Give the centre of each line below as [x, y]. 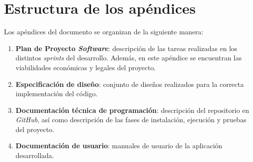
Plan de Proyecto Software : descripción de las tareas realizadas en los [126, 48]
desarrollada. [35, 155]
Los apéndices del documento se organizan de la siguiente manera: [104, 32]
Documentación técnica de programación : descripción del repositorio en [132, 110]
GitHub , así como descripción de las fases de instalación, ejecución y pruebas [131, 120]
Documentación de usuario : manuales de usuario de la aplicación [119, 146]
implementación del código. [57, 94]
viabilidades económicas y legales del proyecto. [86, 67]
